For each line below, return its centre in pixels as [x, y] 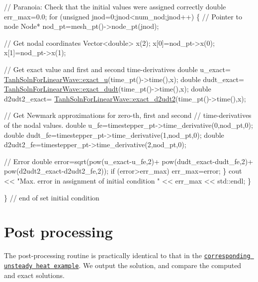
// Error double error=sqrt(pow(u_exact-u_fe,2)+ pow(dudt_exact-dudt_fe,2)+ [129, 161]
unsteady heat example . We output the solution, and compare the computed [123, 265]
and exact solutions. [34, 275]
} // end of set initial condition [52, 197]
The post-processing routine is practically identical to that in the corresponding [127, 255]
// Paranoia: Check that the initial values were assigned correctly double [115, 6]
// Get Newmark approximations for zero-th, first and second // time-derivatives [128, 115]
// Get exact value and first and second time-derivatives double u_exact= [117, 69]
